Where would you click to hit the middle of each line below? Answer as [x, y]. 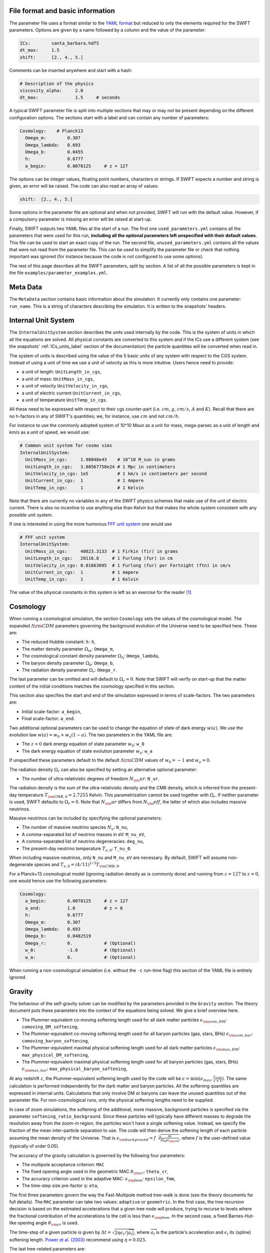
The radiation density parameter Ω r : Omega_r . [69, 670]
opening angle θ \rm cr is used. [48, 1223]
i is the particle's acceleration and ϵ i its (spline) [202, 1233]
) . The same [234, 1078]
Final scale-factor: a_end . [48, 719]
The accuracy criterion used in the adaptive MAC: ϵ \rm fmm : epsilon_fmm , [98, 1179]
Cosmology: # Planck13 [51, 131]
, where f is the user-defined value [215, 1138]
